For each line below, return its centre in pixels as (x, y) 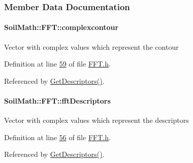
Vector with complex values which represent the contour (91, 46)
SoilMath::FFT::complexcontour (61, 27)
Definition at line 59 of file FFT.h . (57, 64)
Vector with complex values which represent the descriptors (96, 120)
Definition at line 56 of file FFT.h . (57, 137)
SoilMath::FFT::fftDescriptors (57, 101)
